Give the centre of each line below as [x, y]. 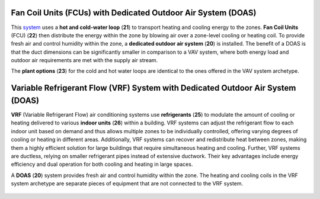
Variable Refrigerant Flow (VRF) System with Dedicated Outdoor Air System [153, 88]
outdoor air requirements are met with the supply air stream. [84, 60]
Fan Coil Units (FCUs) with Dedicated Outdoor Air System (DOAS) [134, 13]
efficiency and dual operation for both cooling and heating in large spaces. [102, 164]
